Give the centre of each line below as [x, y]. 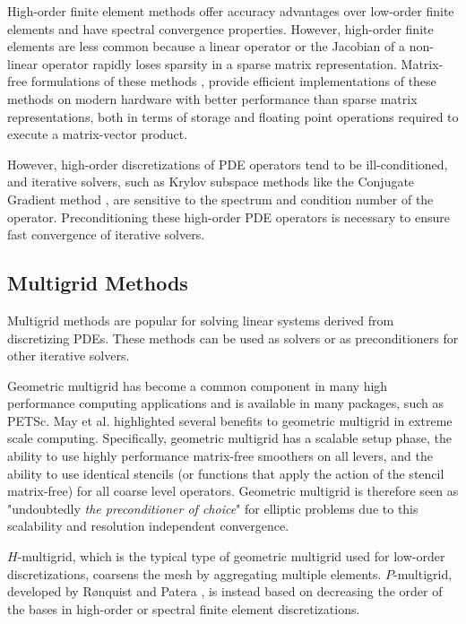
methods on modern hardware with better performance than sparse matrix [212, 98]
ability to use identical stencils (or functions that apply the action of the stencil [226, 473]
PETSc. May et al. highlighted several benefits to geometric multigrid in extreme [230, 420]
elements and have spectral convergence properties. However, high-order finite [220, 28]
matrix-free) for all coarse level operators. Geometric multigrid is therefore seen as [233, 491]
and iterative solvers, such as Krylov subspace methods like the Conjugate [211, 182]
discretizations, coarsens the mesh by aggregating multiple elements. [194, 573]
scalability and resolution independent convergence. [148, 526]
